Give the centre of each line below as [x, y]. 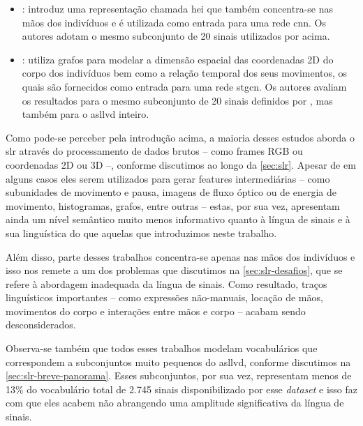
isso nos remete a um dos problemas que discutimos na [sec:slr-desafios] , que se [174, 270]
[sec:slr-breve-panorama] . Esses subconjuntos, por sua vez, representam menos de [179, 375]
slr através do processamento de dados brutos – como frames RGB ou [154, 151]
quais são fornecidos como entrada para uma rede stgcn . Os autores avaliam [184, 86]
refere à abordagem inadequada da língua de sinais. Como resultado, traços [166, 283]
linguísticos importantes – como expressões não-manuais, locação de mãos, [164, 297]
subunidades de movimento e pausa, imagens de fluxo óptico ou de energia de [171, 192]
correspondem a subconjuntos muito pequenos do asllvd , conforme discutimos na [178, 362]
